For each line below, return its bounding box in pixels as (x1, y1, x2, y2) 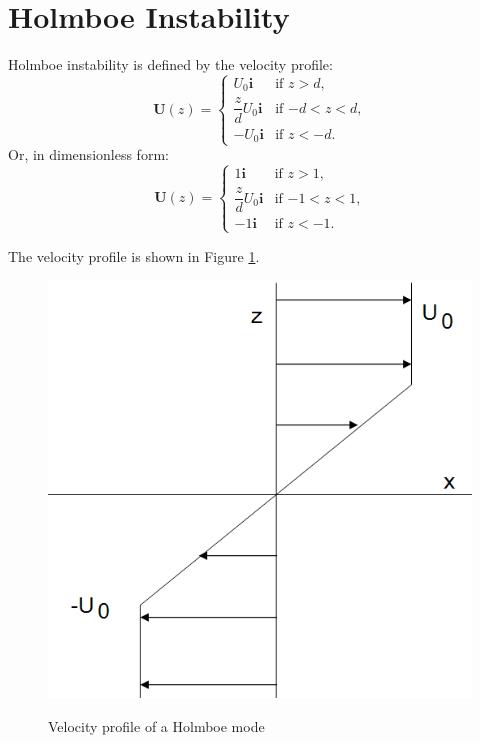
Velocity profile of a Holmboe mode (48, 716, 265, 737)
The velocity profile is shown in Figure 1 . (8, 245, 260, 266)
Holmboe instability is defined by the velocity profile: (8, 54, 333, 75)
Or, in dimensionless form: (8, 144, 169, 165)
